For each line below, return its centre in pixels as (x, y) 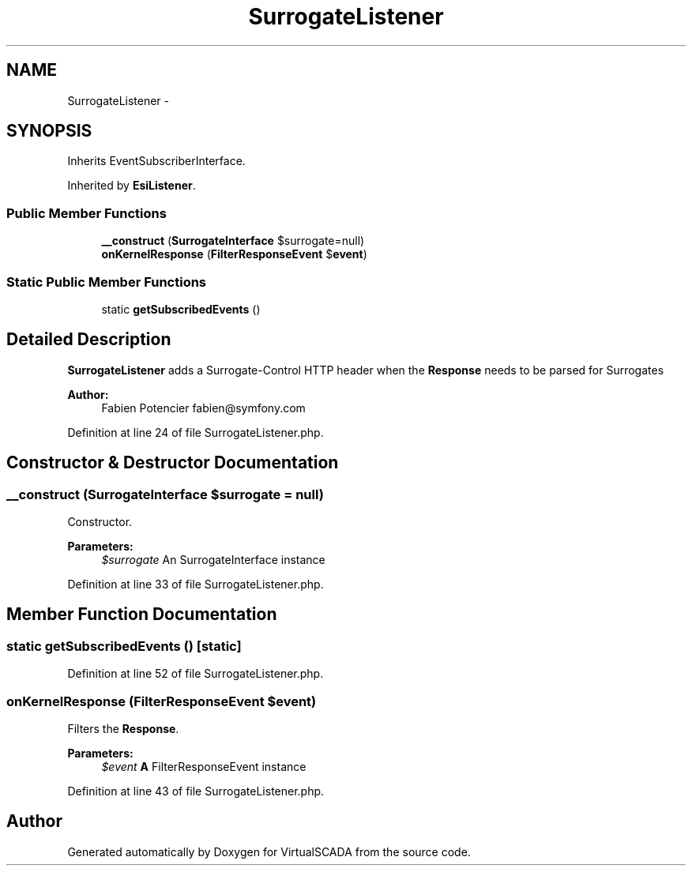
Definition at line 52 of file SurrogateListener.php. (196, 674)
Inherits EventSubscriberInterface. (156, 161)
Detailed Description (89, 340)
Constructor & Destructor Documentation (173, 463)
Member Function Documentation (142, 615)
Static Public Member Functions (107, 282)
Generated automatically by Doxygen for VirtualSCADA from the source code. (269, 851)
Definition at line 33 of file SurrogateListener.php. (196, 584)
